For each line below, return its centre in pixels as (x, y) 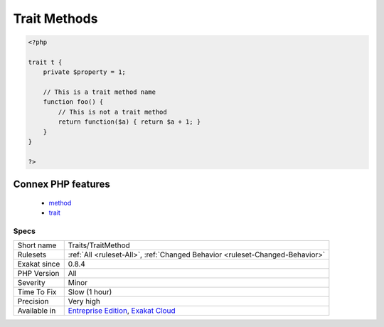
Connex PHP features (62, 184)
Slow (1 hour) (90, 292)
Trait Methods (55, 18)
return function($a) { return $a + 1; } (129, 122)
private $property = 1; (84, 72)
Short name (37, 245)
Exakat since (39, 264)
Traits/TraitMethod (99, 245)
